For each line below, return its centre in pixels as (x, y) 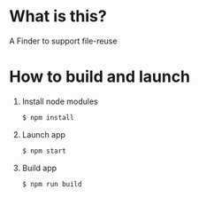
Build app (39, 168)
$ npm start (44, 151)
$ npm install (48, 117)
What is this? (58, 16)
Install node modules (60, 101)
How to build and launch (100, 77)
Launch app (44, 134)
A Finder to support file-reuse (63, 41)
